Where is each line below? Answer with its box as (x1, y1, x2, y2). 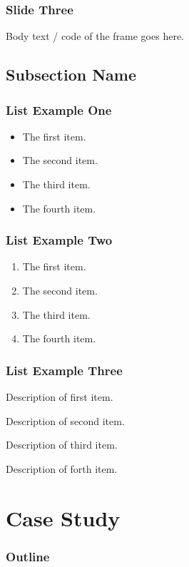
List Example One (6, 101, 112, 118)
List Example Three (6, 361, 123, 379)
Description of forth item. (6, 461, 118, 476)
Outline (6, 547, 50, 565)
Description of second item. (6, 413, 125, 428)
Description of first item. (6, 389, 113, 404)
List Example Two (6, 231, 113, 249)
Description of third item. (6, 437, 118, 452)
